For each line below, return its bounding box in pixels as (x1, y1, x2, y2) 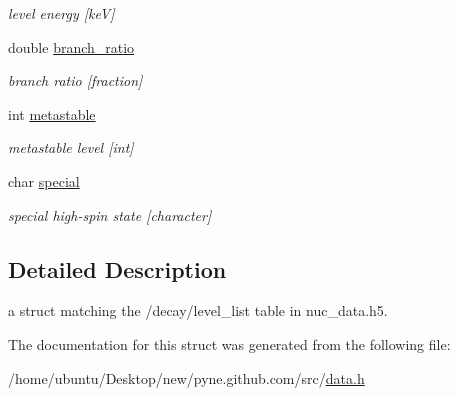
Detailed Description (8, 253, 227, 284)
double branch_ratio (8, 36, 135, 57)
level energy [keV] (8, 3, 115, 23)
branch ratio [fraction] (8, 70, 143, 91)
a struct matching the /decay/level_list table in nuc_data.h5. (8, 300, 388, 321)
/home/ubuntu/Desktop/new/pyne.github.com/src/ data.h (8, 367, 365, 388)
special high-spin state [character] (8, 204, 212, 225)
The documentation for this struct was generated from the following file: (8, 333, 451, 354)
